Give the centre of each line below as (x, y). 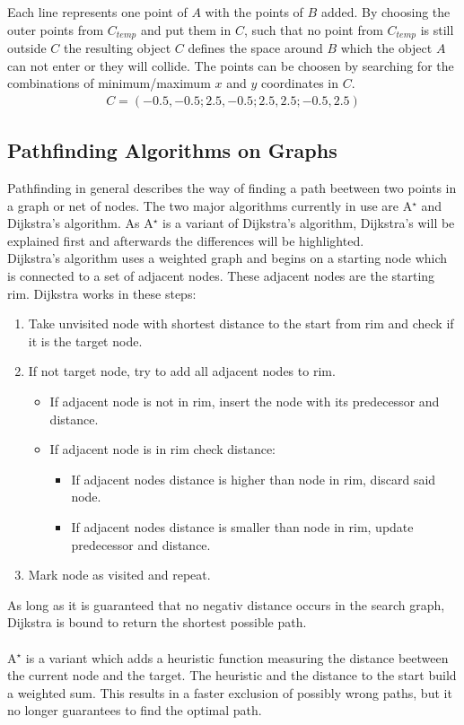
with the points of (254, 12)
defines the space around (255, 48)
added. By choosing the (385, 12)
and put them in (186, 29)
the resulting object (117, 48)
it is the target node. (85, 341)
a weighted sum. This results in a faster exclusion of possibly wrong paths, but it (230, 692)
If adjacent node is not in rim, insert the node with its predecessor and (245, 401)
